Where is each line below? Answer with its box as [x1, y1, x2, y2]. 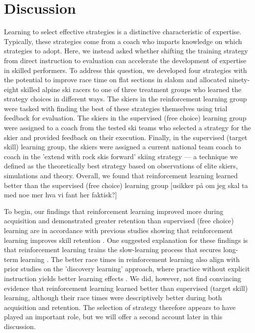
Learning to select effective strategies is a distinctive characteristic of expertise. [4, 26, 242, 37]
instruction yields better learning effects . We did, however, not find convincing [4, 273, 241, 283]
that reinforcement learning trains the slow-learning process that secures [4, 244, 221, 255]
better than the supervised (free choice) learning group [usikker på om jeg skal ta [4, 180, 248, 190]
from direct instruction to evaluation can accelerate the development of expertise [4, 55, 247, 65]
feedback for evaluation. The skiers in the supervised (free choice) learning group [4, 113, 247, 123]
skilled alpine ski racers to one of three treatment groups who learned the [21, 84, 241, 94]
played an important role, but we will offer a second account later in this [4, 311, 223, 322]
